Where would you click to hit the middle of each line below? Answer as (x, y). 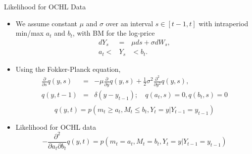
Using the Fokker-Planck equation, (68, 69)
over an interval (129, 23)
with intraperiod (224, 23)
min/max (30, 33)
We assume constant (47, 23)
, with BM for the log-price (114, 33)
